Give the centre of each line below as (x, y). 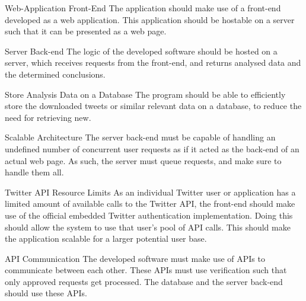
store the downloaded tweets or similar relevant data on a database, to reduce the (153, 106)
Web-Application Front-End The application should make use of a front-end (143, 8)
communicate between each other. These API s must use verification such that (146, 270)
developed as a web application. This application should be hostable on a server (150, 19)
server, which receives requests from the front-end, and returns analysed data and (153, 63)
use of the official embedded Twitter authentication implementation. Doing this (149, 215)
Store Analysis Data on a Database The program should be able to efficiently (145, 94)
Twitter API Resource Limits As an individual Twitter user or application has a (150, 192)
